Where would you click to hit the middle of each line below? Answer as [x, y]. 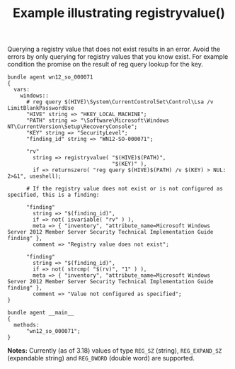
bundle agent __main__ [41, 313]
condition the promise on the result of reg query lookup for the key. [105, 64]
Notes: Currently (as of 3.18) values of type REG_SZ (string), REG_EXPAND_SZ [115, 351]
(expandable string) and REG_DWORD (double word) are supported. [101, 358]
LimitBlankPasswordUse [41, 108]
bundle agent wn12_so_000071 [50, 77]
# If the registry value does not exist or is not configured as [124, 189]
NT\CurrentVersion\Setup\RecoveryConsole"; [73, 127]
